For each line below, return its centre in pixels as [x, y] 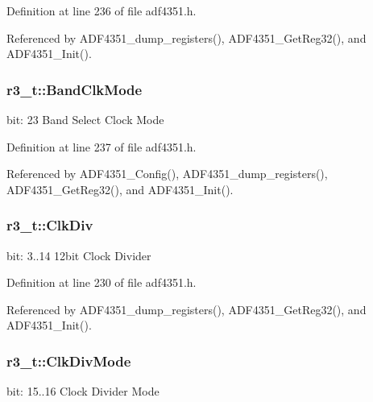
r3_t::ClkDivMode [69, 361]
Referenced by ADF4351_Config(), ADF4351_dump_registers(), [167, 174]
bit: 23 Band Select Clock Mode [85, 119]
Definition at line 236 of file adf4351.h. [102, 10]
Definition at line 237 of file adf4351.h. [102, 146]
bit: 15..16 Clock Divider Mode [83, 391]
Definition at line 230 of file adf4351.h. [102, 282]
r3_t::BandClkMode [75, 89]
